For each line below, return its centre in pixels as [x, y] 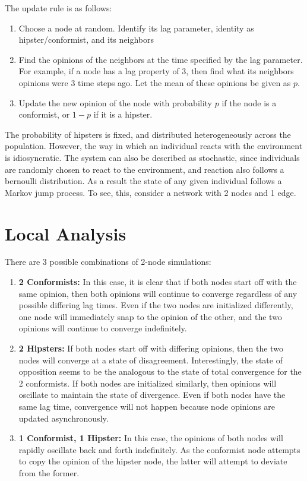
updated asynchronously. [64, 418]
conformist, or [44, 114]
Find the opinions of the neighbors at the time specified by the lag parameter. [161, 59]
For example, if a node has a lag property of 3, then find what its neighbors [156, 71]
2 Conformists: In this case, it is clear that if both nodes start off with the [158, 282]
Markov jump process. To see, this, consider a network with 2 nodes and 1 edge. [151, 192]
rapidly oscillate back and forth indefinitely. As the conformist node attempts [159, 449]
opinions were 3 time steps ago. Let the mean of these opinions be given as [155, 82]
